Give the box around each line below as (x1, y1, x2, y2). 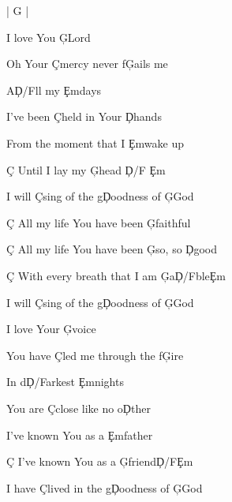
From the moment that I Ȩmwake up (6, 134, 184, 151)
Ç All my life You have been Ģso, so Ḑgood (6, 241, 218, 257)
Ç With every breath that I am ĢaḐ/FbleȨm (6, 267, 226, 283)
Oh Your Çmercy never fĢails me (6, 55, 168, 72)
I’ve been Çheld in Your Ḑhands (6, 108, 162, 125)
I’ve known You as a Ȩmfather (6, 426, 153, 443)
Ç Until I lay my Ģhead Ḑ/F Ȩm (6, 161, 166, 178)
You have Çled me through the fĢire (6, 347, 184, 363)
